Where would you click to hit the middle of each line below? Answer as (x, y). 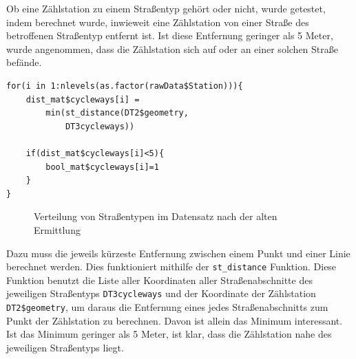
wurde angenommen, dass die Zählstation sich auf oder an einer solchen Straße (172, 48)
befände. (24, 62)
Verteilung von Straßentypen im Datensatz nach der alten (156, 216)
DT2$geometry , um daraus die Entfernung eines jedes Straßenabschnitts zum (167, 307)
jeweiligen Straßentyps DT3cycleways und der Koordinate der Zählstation (161, 293)
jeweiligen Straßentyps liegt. (65, 347)
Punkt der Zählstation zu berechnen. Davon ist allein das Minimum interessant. (175, 320)
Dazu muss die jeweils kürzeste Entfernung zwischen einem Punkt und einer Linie (178, 253)
